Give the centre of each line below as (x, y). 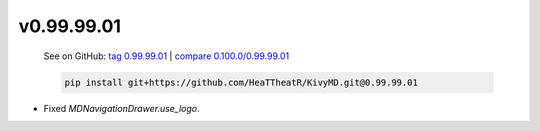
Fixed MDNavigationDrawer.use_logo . (121, 108)
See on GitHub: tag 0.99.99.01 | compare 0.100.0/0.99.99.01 (166, 56)
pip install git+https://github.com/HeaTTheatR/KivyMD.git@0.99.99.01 (241, 82)
